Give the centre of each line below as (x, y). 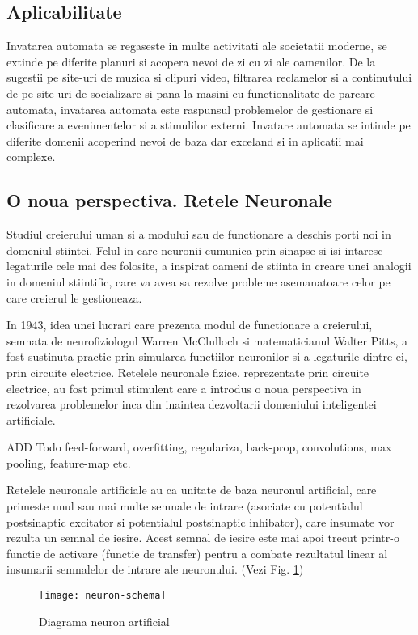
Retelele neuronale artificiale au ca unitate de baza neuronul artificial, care (192, 490)
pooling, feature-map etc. (69, 462)
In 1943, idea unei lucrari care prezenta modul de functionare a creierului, (190, 325)
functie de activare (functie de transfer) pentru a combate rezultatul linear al (197, 553)
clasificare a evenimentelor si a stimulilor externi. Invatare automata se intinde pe (209, 125)
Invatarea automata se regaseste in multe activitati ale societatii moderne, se (197, 46)
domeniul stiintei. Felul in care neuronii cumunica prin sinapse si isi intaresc (195, 250)
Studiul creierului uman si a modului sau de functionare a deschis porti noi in (199, 234)
